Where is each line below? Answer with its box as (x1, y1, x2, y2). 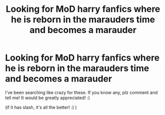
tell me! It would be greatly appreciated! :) (5, 95, 90, 101)
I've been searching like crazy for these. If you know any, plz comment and (5, 89, 158, 95)
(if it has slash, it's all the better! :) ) (5, 104, 77, 110)
